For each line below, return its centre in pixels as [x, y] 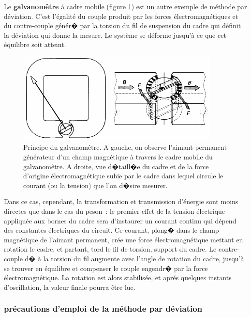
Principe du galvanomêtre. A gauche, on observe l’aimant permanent [125, 147]
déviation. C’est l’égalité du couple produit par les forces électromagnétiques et [121, 16]
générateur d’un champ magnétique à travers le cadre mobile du [118, 157]
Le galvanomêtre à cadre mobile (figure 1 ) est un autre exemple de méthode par [125, 6]
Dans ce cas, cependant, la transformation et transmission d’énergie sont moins [121, 201]
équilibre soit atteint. [35, 44]
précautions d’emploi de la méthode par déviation [103, 309]
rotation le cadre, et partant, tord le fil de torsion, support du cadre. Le [110, 249]
